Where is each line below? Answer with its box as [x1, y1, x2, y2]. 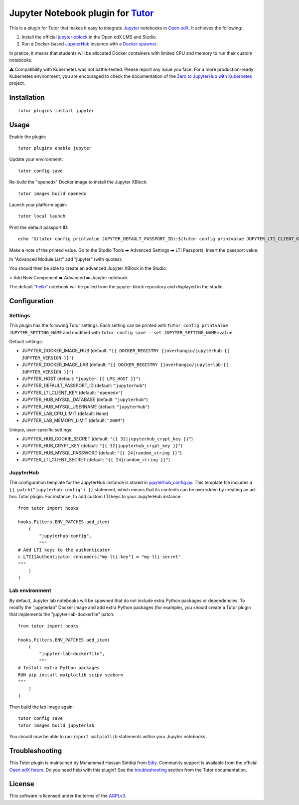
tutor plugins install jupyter [18, 108, 95, 113]
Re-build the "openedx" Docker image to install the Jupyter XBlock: [9, 179, 148, 185]
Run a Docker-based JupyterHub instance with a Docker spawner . [21, 41, 158, 47]
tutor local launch [18, 213, 66, 219]
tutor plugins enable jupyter [18, 145, 92, 151]
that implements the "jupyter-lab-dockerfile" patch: [9, 611, 115, 617]
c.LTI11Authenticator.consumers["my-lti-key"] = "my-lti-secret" [18, 554, 181, 560]
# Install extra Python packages [18, 665, 100, 671]
